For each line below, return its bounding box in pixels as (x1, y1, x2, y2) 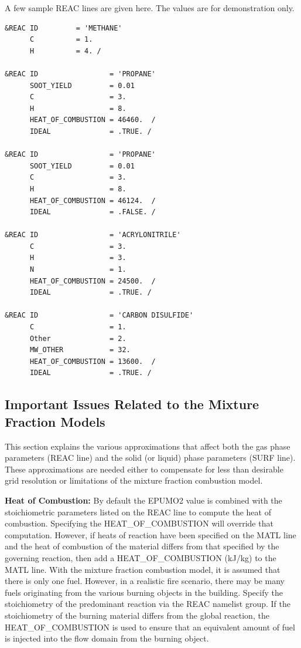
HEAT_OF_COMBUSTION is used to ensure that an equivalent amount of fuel (5, 620, 295, 633)
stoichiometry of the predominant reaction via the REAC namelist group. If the (5, 598, 291, 610)
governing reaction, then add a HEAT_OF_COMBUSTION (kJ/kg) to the (5, 551, 276, 563)
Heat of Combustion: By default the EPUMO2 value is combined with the (5, 494, 282, 506)
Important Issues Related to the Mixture (5, 395, 259, 413)
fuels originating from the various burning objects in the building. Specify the (5, 586, 283, 598)
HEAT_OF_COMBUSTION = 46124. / (29, 196, 156, 205)
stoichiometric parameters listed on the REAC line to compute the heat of (5, 505, 271, 518)
